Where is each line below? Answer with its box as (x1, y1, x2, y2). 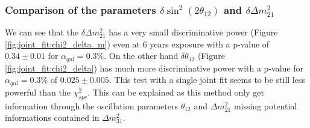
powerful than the (5, 85, 71, 98)
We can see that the (5, 26, 79, 38)
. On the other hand (104, 49, 179, 62)
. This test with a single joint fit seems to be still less (109, 73, 305, 86)
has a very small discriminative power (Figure (109, 26, 278, 38)
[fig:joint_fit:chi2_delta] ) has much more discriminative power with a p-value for (5, 61, 304, 74)
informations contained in (5, 111, 100, 124)
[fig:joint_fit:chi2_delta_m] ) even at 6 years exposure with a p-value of (5, 37, 270, 50)
